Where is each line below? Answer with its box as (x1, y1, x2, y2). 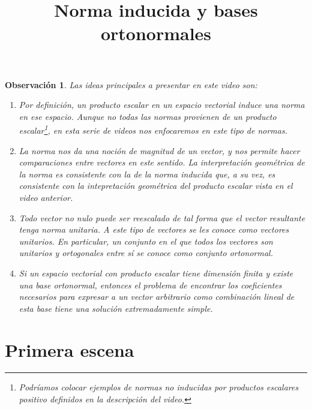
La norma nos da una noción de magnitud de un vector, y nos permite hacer (19, 144, 300, 157)
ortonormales (100, 21, 212, 46)
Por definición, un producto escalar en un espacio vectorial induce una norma (19, 98, 305, 111)
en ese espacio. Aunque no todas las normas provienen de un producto (19, 110, 277, 122)
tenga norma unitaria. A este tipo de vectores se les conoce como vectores (19, 223, 289, 236)
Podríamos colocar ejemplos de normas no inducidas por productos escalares (19, 381, 299, 393)
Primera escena (5, 337, 134, 362)
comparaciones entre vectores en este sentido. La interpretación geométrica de (19, 156, 305, 169)
